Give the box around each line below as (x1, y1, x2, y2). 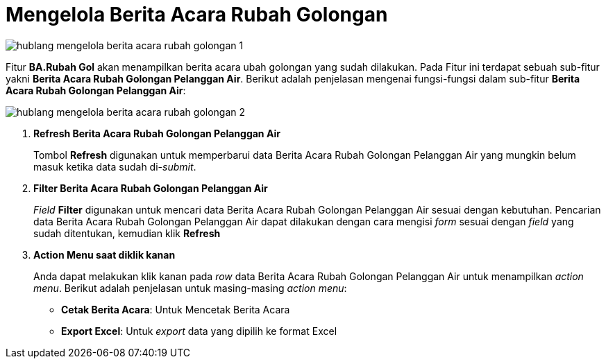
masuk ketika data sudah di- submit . (33, 160, 196, 173)
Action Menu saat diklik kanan (33, 248, 176, 261)
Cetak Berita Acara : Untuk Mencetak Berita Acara (61, 303, 290, 315)
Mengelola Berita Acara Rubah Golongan (6, 3, 388, 26)
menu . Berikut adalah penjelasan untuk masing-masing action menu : (33, 281, 347, 294)
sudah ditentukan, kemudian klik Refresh (33, 227, 221, 239)
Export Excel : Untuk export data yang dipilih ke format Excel (61, 324, 337, 337)
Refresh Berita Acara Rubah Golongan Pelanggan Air (33, 127, 280, 139)
